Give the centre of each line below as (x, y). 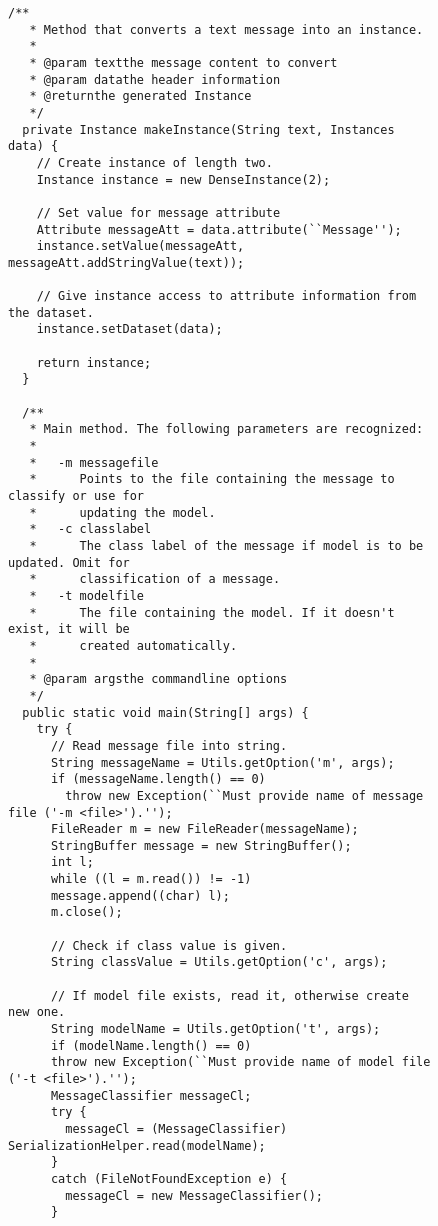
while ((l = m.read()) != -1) (151, 879)
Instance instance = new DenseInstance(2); (183, 179)
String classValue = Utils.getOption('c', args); (219, 962)
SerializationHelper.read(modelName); (137, 1145)
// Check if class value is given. (169, 945)
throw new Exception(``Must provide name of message (244, 795)
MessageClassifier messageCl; (151, 1095)
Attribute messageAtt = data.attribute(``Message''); (219, 229)
